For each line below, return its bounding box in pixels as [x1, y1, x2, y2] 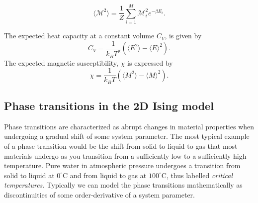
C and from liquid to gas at [63, 170, 147, 180]
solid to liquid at [4, 170, 55, 180]
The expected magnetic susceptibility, [4, 57, 118, 68]
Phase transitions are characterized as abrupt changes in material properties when [4, 121, 255, 131]
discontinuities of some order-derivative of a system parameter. [4, 190, 195, 200]
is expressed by [127, 57, 173, 68]
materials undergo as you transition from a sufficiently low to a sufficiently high [4, 150, 247, 161]
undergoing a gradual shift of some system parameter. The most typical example [4, 131, 250, 141]
